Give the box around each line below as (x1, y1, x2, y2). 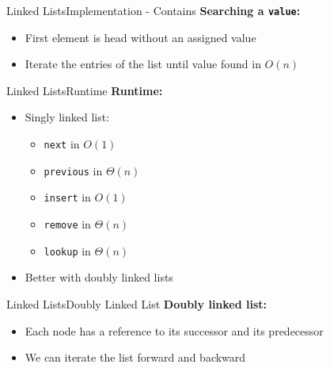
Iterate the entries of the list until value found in (25, 56, 261, 72)
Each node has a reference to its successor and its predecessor (25, 322, 324, 339)
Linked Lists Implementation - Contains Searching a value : (6, 2, 301, 18)
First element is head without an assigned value (25, 29, 256, 45)
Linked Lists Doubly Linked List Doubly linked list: (6, 295, 267, 312)
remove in (44, 216, 91, 232)
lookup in (44, 242, 91, 259)
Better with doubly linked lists (25, 269, 173, 286)
